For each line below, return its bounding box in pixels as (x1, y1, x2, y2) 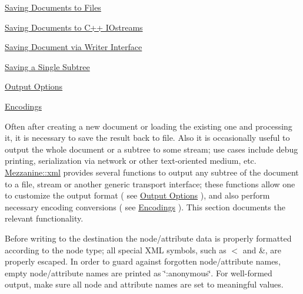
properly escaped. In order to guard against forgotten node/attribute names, (5, 255, 281, 267)
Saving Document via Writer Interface (5, 41, 142, 53)
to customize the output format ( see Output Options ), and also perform (5, 189, 270, 201)
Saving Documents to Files (5, 1, 101, 13)
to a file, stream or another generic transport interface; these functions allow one (5, 177, 295, 190)
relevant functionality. (5, 212, 84, 224)
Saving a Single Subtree (5, 60, 90, 72)
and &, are (242, 243, 282, 256)
